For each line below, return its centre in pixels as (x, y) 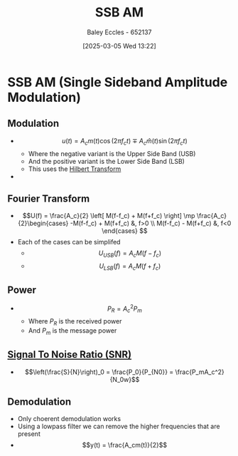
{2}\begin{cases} (43, 223)
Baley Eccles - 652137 (119, 32)
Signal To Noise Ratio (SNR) (70, 354)
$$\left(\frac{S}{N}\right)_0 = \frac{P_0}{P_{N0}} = (99, 372)
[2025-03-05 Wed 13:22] (119, 46)
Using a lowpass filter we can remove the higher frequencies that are (119, 426)
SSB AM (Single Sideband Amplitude (118, 82)
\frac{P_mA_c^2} (200, 372)
